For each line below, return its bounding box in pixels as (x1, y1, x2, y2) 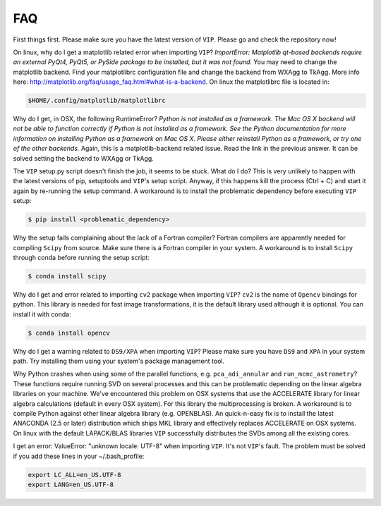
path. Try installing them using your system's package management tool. (13, 357, 225, 366)
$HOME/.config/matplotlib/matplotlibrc (28, 97, 166, 105)
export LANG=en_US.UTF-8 (28, 480, 114, 488)
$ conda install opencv (28, 328, 111, 337)
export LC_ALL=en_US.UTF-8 (28, 471, 121, 479)
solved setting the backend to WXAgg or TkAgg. (13, 154, 155, 162)
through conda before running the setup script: (13, 253, 150, 261)
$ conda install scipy (28, 272, 107, 280)
